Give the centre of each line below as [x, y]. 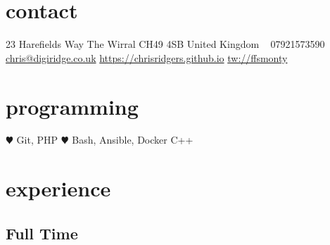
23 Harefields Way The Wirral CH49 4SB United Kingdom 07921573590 [165, 44]
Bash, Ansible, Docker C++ [133, 140]
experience [58, 188]
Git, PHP [37, 140]
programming [72, 106]
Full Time [42, 233]
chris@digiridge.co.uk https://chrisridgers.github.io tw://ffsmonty [147, 57]
